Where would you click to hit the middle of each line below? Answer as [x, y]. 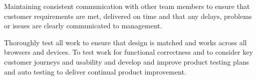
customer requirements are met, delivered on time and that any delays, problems [128, 16]
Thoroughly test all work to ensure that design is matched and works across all [125, 42]
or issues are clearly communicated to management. [83, 26]
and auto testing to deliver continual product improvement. [95, 71]
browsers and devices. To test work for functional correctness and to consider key [128, 52]
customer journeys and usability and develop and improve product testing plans [127, 61]
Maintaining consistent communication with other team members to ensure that [127, 6]
